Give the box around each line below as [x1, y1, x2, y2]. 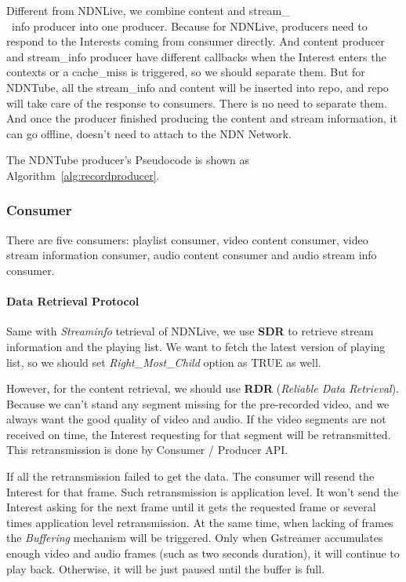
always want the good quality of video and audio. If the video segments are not [6, 411, 386, 427]
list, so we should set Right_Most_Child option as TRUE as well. [6, 353, 321, 370]
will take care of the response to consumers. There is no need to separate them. [6, 94, 387, 111]
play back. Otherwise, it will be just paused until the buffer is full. [6, 560, 325, 577]
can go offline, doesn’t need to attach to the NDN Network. [6, 125, 292, 141]
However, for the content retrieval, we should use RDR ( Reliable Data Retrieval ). [6, 380, 399, 397]
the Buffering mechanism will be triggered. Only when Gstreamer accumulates [6, 529, 383, 546]
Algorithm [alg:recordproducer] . [6, 167, 160, 183]
